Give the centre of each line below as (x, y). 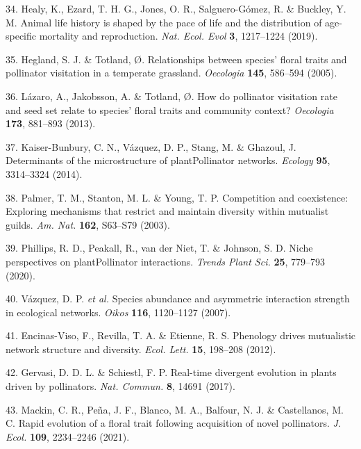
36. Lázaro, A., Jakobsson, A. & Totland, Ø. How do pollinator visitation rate (171, 96)
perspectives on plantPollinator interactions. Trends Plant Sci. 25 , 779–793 (166, 261)
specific (21, 36)
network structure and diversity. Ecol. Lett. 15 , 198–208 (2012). (141, 349)
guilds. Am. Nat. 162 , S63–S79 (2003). (88, 224)
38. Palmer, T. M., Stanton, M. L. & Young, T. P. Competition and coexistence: (177, 197)
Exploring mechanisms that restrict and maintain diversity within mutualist (167, 211)
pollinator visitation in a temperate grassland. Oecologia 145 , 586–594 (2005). (171, 73)
